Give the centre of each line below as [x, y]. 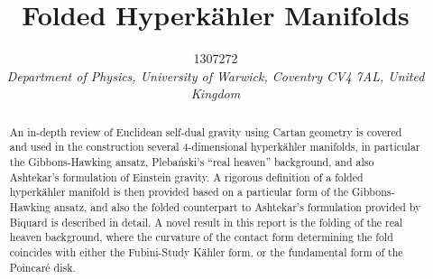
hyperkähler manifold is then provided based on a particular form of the [179, 192]
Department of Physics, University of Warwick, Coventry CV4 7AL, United [216, 75]
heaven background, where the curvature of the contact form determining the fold [201, 237]
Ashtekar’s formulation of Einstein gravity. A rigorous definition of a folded [186, 177]
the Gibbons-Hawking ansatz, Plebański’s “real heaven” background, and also [192, 162]
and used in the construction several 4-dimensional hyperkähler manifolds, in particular [215, 147]
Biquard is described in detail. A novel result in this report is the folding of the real [206, 222]
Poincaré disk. [42, 267]
